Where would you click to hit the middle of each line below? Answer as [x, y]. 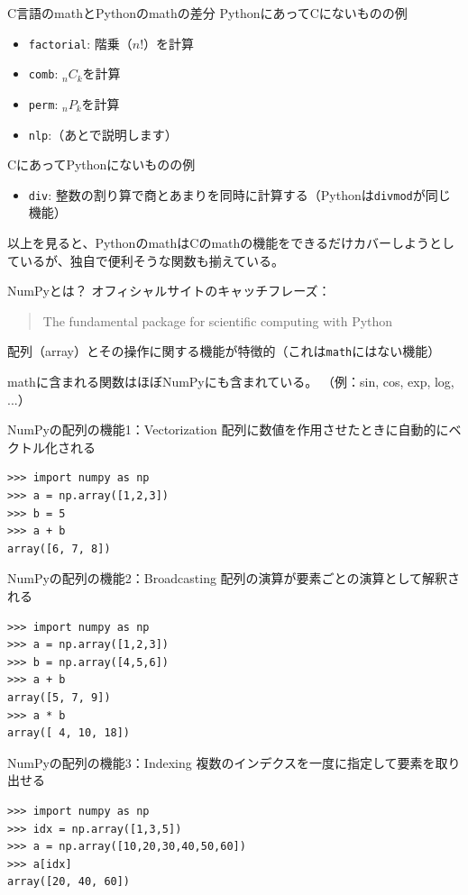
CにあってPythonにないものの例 [101, 164]
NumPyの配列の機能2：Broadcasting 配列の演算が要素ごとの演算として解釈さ [234, 578]
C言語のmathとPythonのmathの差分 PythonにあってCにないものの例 [207, 13]
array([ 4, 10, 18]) [69, 733]
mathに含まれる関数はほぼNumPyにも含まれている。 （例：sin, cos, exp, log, [231, 382]
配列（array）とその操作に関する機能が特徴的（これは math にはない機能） [224, 351]
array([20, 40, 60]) [69, 882]
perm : [43, 103]
